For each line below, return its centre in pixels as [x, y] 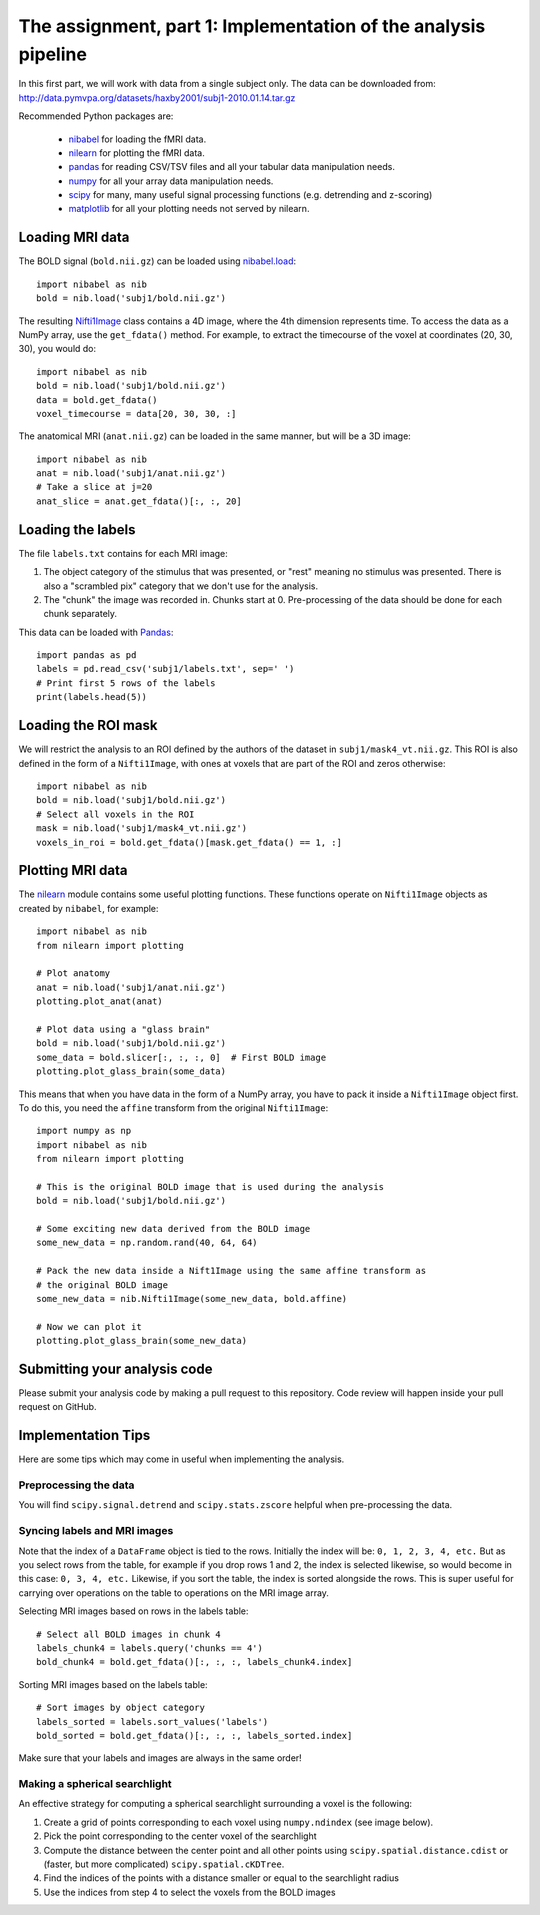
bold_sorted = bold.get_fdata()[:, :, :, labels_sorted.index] [194, 1735]
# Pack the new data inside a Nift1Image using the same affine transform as [231, 1271]
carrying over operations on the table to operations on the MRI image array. [174, 1592]
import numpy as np [84, 1131]
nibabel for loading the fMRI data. [137, 139]
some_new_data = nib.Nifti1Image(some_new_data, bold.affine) [192, 1298]
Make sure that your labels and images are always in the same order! [160, 1758]
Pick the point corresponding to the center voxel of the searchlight [180, 1836]
